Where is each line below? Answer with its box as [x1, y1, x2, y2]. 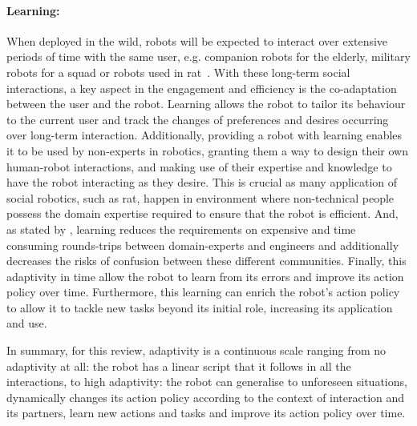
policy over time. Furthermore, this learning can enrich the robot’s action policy [6, 283, 400, 300]
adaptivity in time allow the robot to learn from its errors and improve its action [6, 267, 404, 284]
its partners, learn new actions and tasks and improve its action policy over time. [6, 404, 406, 421]
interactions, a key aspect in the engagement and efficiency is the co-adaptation [6, 79, 397, 96]
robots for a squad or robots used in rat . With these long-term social [6, 63, 350, 80]
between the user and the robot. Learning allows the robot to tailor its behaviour [6, 95, 406, 112]
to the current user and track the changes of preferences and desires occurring [6, 111, 389, 127]
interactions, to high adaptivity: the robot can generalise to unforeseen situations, [6, 373, 407, 390]
